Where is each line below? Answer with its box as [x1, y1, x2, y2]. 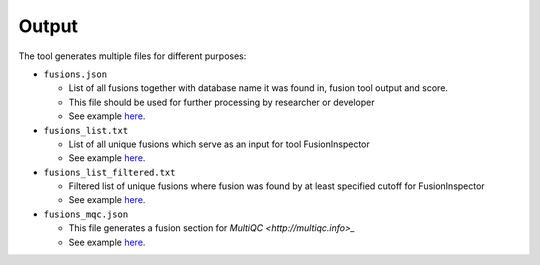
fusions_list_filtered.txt [43, 166, 176, 178]
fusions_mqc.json [43, 208, 129, 220]
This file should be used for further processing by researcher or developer [68, 96, 375, 108]
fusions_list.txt [43, 125, 129, 136]
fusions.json [43, 68, 108, 80]
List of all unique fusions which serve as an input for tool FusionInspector [68, 138, 370, 150]
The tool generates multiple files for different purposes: [18, 50, 247, 62]
